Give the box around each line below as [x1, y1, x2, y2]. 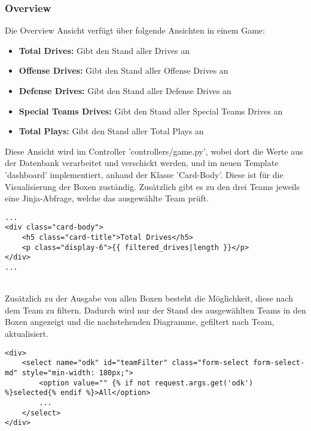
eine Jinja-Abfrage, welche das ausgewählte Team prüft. [5, 192, 209, 204]
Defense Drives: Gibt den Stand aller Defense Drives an [19, 85, 231, 97]
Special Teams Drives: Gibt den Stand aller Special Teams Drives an [19, 104, 283, 117]
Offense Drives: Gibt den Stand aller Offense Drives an [19, 64, 228, 77]
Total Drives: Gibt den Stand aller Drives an [19, 44, 190, 56]
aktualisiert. [5, 327, 48, 340]
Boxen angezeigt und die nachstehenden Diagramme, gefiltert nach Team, [5, 315, 275, 328]
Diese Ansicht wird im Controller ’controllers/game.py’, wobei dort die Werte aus [5, 144, 303, 157]
